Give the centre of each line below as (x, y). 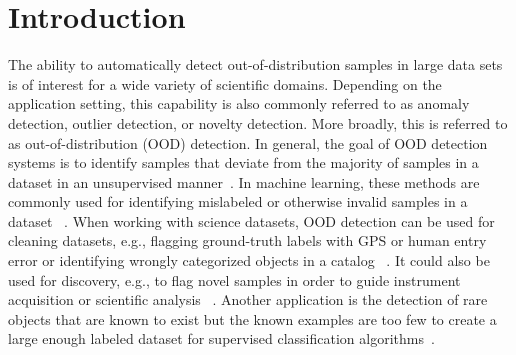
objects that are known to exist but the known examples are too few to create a (252, 318)
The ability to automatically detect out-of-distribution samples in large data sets (255, 64)
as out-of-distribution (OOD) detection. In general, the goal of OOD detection (248, 142)
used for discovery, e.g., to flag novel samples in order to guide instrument (234, 279)
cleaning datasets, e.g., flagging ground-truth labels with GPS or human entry (247, 240)
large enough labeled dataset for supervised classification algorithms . (221, 338)
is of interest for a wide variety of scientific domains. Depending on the (225, 83)
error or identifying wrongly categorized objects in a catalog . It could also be (249, 260)
